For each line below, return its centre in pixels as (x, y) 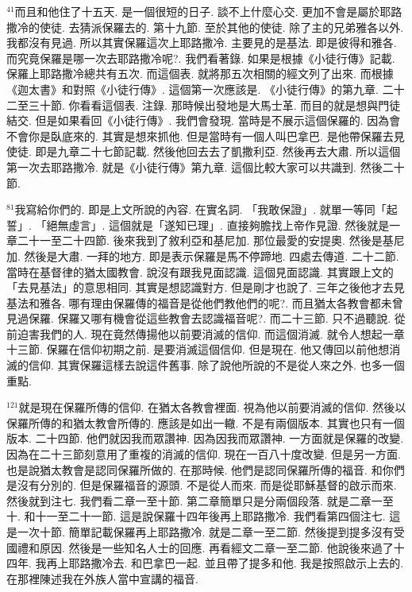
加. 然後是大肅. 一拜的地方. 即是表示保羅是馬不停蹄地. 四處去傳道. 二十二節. (203, 255)
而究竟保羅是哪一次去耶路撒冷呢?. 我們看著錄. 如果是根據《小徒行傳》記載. (201, 58)
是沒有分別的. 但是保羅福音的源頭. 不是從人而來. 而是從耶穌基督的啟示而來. (202, 485)
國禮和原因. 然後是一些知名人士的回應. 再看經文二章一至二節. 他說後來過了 (200, 547)
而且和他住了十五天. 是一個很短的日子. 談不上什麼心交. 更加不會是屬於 (197, 11)
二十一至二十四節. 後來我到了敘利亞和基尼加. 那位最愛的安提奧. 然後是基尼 (211, 240)
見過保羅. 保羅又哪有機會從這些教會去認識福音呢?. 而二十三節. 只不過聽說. (199, 318)
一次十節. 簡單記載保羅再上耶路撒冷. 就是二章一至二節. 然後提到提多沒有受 (211, 532)
